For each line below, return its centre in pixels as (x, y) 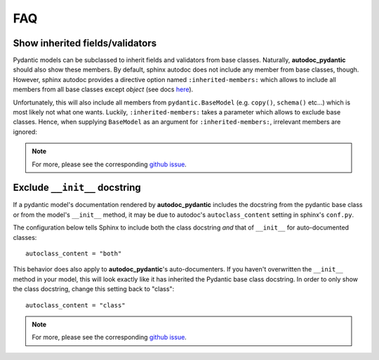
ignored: (25, 132)
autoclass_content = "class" (75, 305)
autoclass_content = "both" (74, 254)
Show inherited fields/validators (85, 43)
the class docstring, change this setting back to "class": (94, 289)
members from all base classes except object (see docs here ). (103, 89)
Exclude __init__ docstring (77, 188)
